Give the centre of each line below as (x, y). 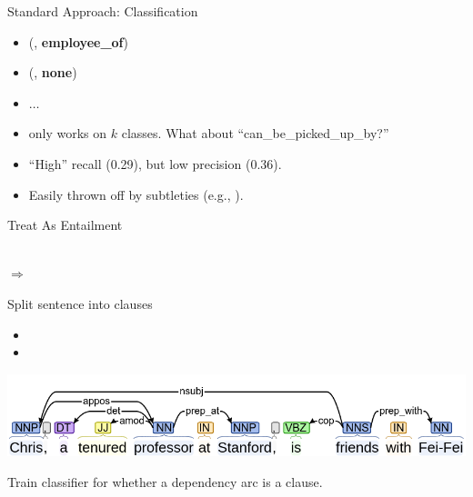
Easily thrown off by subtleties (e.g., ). (136, 194)
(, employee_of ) (78, 41)
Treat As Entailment (65, 225)
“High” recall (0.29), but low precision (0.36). (155, 163)
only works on (68, 133)
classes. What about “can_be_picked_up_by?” (255, 133)
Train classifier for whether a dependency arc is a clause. (165, 482)
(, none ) (53, 72)
